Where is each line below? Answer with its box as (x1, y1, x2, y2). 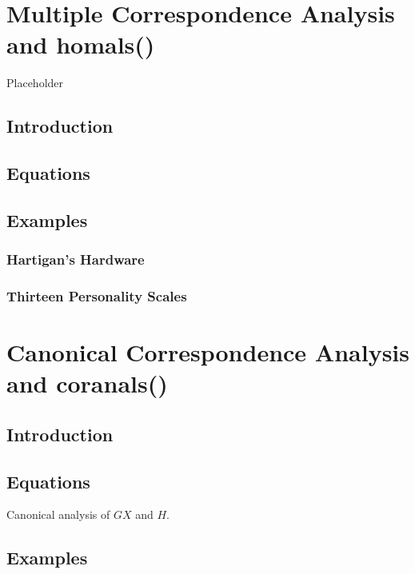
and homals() (6, 28, 155, 61)
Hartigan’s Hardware (6, 249, 145, 269)
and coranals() (6, 367, 168, 400)
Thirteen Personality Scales (6, 286, 187, 306)
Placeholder (6, 74, 64, 91)
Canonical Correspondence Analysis (6, 336, 410, 369)
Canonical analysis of (6, 506, 110, 523)
